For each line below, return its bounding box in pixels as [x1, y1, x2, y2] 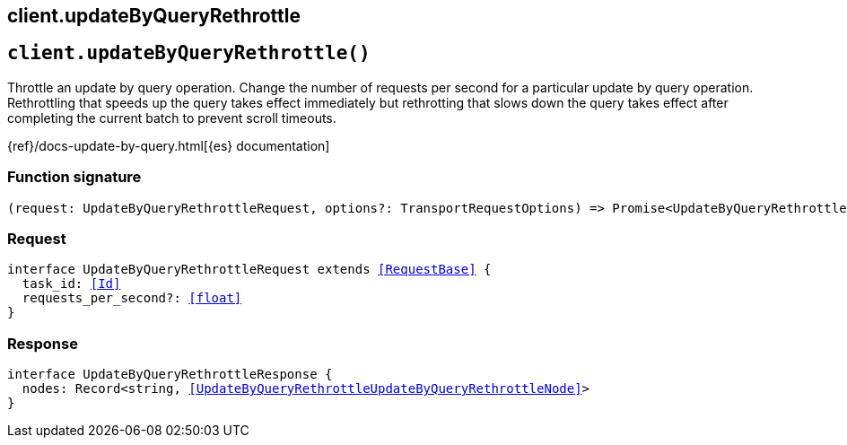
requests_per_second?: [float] [22, 291, 242, 306]
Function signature [7, 168, 142, 187]
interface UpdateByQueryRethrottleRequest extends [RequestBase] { [7, 262, 492, 277]
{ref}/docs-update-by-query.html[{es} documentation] [7, 137, 330, 153]
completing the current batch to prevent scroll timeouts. [7, 109, 336, 126]
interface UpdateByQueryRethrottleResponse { [7, 367, 333, 382]
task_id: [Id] [22, 276, 121, 292]
